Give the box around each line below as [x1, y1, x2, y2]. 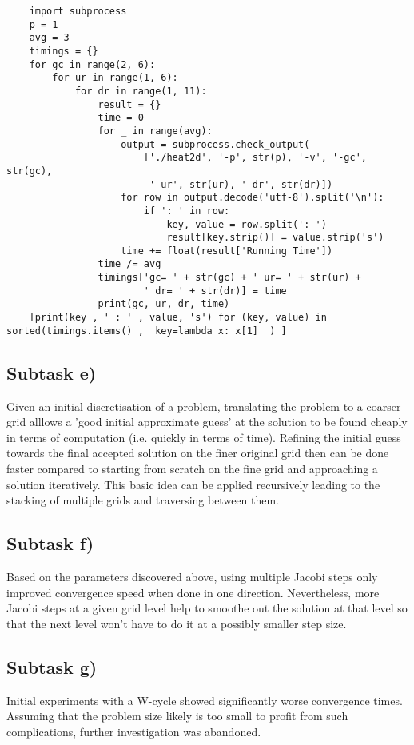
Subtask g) [6, 654, 98, 679]
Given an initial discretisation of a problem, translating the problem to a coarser [6, 397, 401, 414]
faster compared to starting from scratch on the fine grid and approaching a [6, 460, 378, 476]
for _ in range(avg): [98, 125, 213, 137]
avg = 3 [29, 32, 70, 44]
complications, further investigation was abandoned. [6, 723, 261, 739]
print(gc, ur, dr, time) [98, 298, 230, 310]
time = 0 [98, 112, 144, 124]
